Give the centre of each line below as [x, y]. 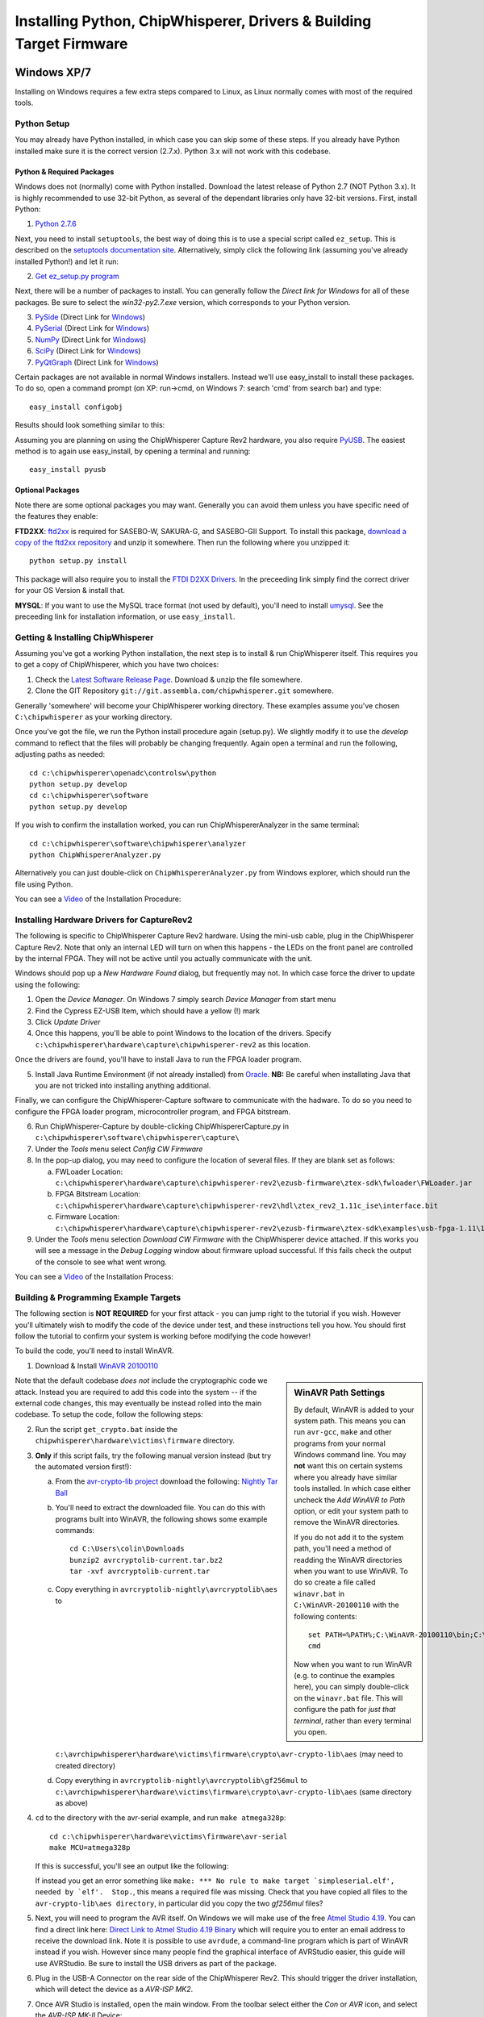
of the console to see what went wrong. [101, 1262]
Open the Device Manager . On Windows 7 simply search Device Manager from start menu [186, 1000]
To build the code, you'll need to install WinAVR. [94, 1351]
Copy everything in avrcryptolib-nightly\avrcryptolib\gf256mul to [181, 1781]
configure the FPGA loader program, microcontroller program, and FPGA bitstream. [153, 1111]
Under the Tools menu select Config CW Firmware [119, 1149]
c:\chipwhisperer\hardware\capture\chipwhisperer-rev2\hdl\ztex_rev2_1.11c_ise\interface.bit [247, 1205]
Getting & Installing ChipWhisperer [84, 637]
